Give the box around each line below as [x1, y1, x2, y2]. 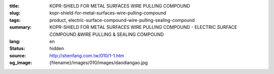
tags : [9, 17, 21, 23]
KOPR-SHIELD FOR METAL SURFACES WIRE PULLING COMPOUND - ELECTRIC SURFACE [49, 24, 237, 30]
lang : [9, 38, 21, 44]
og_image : [9, 60, 32, 66]
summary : [9, 24, 32, 30]
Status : [9, 46, 25, 52]
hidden [49, 46, 64, 52]
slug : [9, 10, 20, 16]
